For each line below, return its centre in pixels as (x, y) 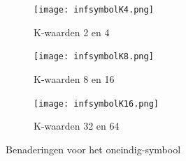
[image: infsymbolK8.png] (94, 57)
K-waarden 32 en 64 (77, 126)
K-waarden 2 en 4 (72, 32)
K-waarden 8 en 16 (74, 78)
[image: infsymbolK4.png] (94, 10)
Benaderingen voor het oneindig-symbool (93, 149)
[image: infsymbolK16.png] (96, 103)
